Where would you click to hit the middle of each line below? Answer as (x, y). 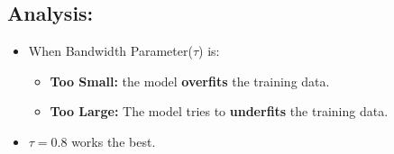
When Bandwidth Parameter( (110, 51)
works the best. (114, 141)
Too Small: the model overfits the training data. (190, 81)
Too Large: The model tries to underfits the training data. (219, 111)
